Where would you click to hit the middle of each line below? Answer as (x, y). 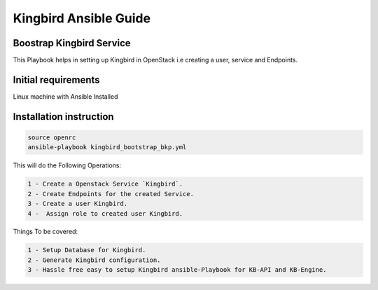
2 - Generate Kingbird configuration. (94, 260)
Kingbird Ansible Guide (82, 18)
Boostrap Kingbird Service (72, 43)
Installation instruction (64, 117)
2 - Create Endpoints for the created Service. (111, 194)
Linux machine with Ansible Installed (65, 96)
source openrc (52, 137)
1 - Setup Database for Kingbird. (87, 250)
